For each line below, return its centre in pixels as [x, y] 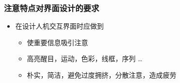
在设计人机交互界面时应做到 [59, 26]
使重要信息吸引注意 [57, 42]
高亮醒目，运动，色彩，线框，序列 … [85, 58]
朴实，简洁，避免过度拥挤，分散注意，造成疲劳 [102, 75]
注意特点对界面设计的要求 [52, 8]
